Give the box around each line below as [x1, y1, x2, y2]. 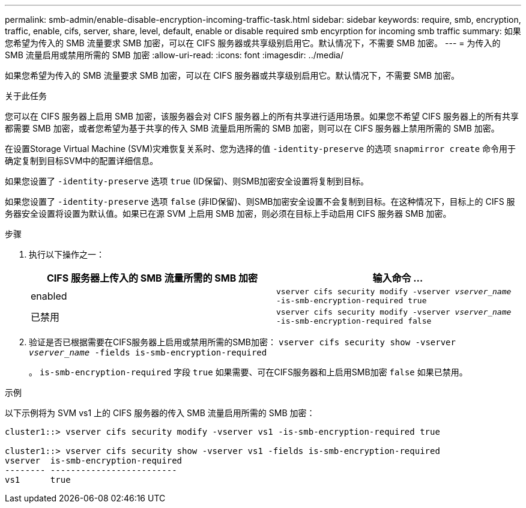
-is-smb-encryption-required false [276, 316, 432, 325]
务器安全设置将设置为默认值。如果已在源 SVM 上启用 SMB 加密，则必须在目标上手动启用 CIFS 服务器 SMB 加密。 [5, 208, 452, 219]
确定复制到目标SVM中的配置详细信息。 [5, 156, 159, 166]
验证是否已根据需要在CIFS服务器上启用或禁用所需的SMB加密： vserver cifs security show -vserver [29, 337, 456, 347]
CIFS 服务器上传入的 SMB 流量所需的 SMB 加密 [46, 272, 258, 284]
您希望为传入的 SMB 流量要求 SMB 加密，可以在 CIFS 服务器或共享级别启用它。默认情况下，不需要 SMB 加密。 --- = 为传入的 [5, 38, 501, 48]
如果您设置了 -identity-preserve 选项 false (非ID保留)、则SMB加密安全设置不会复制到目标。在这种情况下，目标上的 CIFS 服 [5, 196, 515, 207]
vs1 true [5, 475, 71, 485]
